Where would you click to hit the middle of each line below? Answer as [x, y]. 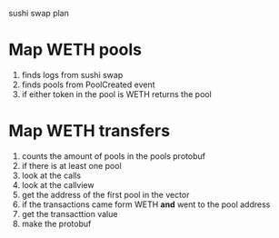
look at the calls [51, 175]
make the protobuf [56, 223]
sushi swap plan [39, 13]
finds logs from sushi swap [72, 74]
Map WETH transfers [89, 131]
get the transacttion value [70, 213]
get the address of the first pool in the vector [105, 194]
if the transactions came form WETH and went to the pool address [146, 204]
